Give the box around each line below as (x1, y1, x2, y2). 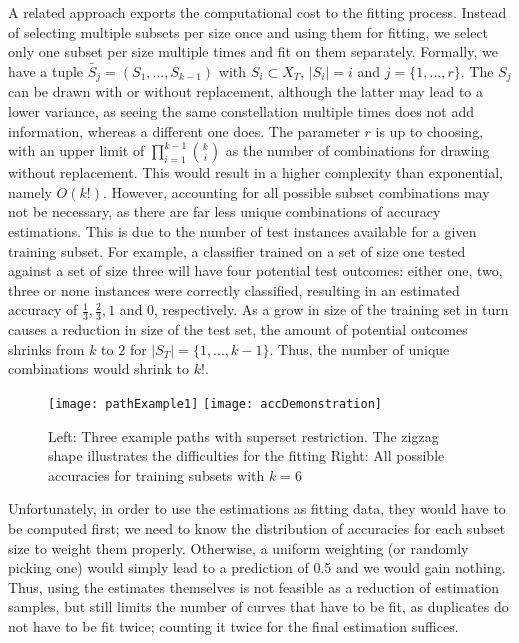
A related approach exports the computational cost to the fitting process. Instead (8, 2, 507, 22)
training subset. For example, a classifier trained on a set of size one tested (8, 240, 466, 261)
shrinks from (8, 338, 85, 359)
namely (8, 181, 52, 202)
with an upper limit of (8, 140, 145, 161)
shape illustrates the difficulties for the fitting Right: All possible (48, 445, 445, 466)
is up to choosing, (375, 120, 484, 141)
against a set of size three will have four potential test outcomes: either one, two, (8, 260, 503, 281)
